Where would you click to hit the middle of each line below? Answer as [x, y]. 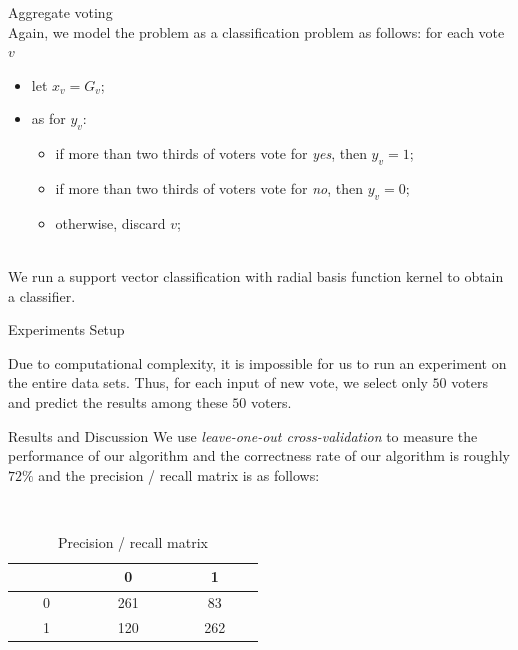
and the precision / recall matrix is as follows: [179, 474]
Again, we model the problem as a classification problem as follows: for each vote [256, 31]
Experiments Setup [66, 329]
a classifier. [42, 295]
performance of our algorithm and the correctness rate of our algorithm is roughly [259, 455]
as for [48, 118]
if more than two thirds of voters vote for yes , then [211, 153]
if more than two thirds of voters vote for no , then [209, 187]
